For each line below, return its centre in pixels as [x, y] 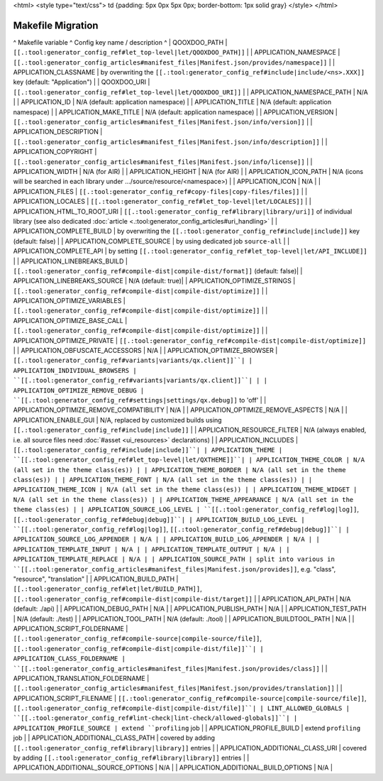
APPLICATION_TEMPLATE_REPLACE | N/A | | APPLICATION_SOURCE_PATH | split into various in [174, 559]
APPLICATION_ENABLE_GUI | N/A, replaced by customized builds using [118, 420]
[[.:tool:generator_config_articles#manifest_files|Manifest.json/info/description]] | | [170, 141]
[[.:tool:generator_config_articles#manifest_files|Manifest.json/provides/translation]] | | [178, 688]
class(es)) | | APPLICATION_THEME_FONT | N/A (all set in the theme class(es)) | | [163, 480]
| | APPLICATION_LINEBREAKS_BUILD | [70, 261]
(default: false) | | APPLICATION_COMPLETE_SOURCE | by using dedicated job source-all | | [151, 241]
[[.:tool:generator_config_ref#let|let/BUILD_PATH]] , [107, 589]
